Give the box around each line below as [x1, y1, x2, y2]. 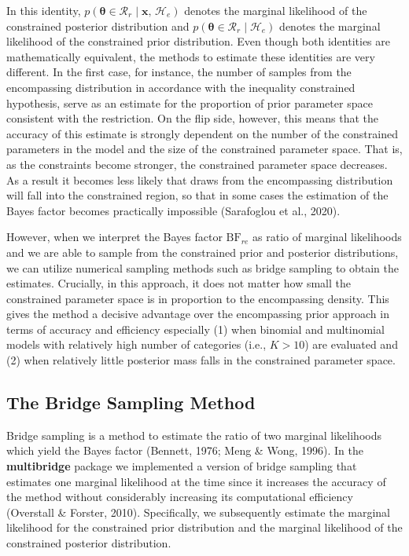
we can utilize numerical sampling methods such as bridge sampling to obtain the [6, 259, 399, 276]
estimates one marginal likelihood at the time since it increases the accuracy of [6, 473, 386, 489]
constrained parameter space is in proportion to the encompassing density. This [6, 290, 389, 306]
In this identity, [6, 2, 81, 18]
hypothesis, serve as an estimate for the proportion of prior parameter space [6, 94, 373, 111]
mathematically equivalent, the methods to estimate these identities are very [6, 48, 375, 64]
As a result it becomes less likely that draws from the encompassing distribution [6, 171, 393, 188]
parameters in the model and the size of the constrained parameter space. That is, [6, 141, 403, 157]
